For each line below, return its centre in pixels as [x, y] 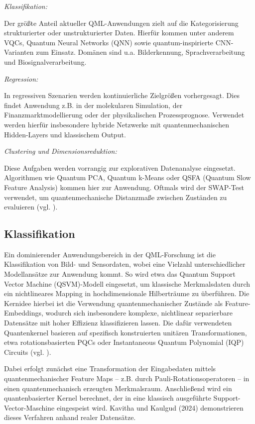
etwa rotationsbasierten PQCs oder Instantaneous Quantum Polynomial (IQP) [124, 342]
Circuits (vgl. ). [28, 352]
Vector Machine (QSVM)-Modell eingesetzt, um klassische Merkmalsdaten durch [127, 283]
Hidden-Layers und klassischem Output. [65, 134]
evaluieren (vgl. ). [31, 207]
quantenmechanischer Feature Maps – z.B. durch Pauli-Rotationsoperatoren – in [127, 378]
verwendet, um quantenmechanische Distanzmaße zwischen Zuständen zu [116, 197]
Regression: [21, 78]
